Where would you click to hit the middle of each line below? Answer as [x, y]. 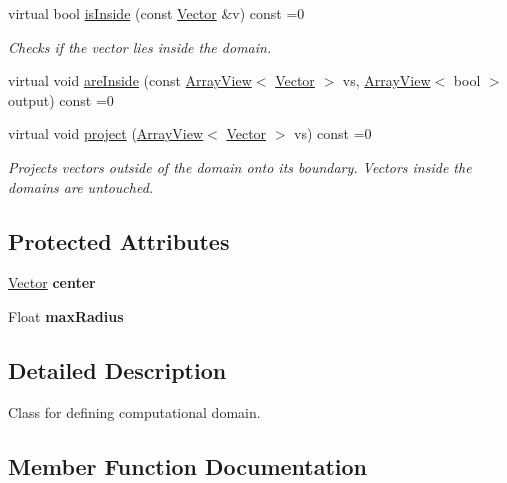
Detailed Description [117, 369]
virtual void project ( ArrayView [106, 133]
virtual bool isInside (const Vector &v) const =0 [156, 13]
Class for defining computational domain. [134, 411]
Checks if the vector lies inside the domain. [140, 46]
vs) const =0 [333, 133]
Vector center [52, 282]
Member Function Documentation [188, 465]
